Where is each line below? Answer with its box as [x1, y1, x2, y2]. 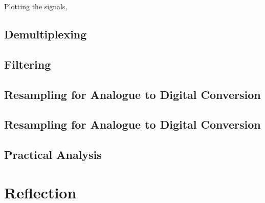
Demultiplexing [4, 26, 87, 42]
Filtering [4, 56, 51, 72]
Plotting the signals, [4, 1, 68, 11]
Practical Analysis [4, 147, 102, 163]
